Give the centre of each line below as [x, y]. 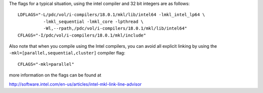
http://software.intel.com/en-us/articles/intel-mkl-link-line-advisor [75, 84]
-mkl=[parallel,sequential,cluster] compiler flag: [67, 53]
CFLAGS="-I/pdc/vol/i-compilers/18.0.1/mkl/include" [82, 35]
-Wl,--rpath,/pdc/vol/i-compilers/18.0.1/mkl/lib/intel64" [115, 28]
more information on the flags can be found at [55, 75]
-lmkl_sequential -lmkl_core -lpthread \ [93, 21]
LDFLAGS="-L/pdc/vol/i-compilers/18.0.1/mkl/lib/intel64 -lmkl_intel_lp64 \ [112, 15]
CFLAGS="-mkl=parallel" [46, 64]
